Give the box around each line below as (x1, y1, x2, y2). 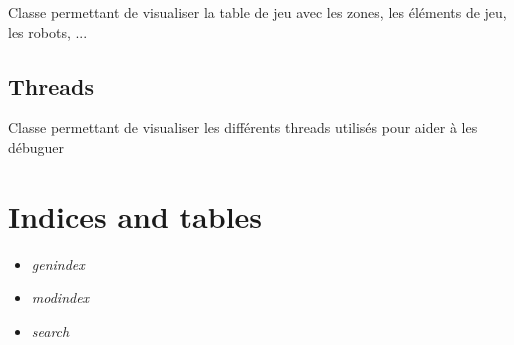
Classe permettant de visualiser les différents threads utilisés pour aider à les (8, 117, 478, 138)
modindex (31, 287, 90, 308)
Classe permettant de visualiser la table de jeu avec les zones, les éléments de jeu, (8, 2, 507, 22)
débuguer (8, 136, 65, 157)
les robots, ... (8, 21, 88, 42)
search (31, 320, 70, 341)
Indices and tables (8, 195, 263, 236)
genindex (31, 253, 85, 274)
